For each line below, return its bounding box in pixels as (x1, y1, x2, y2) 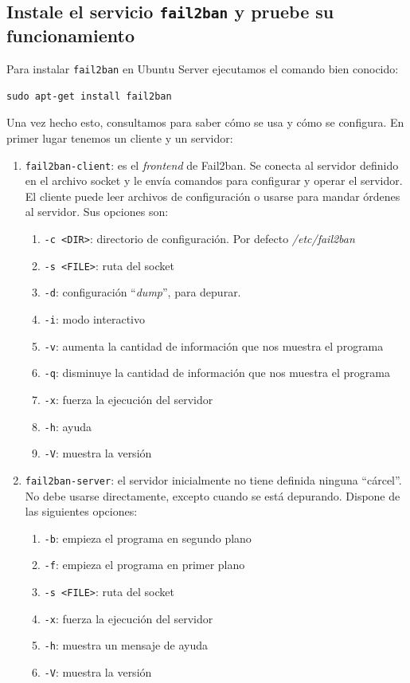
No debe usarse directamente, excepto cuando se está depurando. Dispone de (25, 487, 400, 504)
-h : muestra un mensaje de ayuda (44, 637, 209, 654)
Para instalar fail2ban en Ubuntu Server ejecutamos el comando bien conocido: (6, 61, 399, 77)
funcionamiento (6, 23, 135, 48)
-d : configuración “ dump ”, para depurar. (44, 284, 241, 300)
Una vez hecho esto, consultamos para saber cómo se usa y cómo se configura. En (6, 114, 404, 131)
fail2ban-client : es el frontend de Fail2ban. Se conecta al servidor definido (25, 156, 399, 173)
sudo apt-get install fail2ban (6, 90, 172, 102)
